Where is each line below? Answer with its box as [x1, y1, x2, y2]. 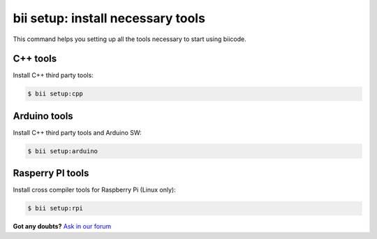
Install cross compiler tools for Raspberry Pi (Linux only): [13, 185, 176, 194]
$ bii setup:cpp [27, 90, 84, 98]
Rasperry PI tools [13, 167, 89, 179]
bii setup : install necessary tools [13, 10, 206, 26]
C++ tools [13, 53, 57, 65]
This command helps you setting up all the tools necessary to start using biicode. [13, 35, 247, 43]
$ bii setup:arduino [27, 147, 98, 155]
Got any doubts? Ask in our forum [13, 222, 112, 231]
